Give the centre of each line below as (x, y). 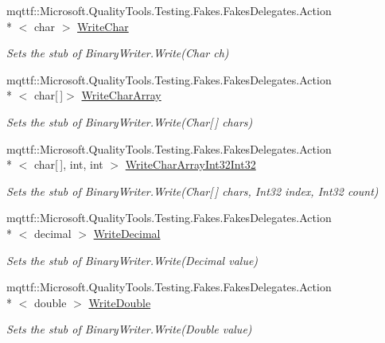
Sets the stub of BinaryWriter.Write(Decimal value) (132, 260)
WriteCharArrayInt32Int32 (191, 164)
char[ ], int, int (68, 164)
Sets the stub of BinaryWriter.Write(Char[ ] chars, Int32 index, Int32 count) (192, 191)
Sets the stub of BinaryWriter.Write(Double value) (129, 329)
